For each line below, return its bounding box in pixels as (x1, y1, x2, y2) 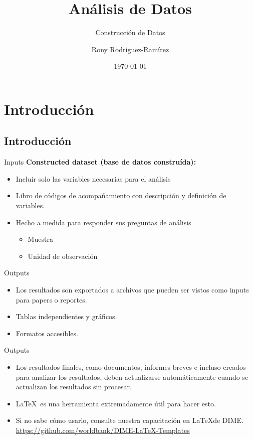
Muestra (28, 234, 53, 244)
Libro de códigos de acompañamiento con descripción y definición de (16, 190, 226, 201)
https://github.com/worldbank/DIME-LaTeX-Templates (16, 424, 190, 435)
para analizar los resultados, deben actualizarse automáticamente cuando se (16, 371, 248, 382)
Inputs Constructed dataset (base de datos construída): (4, 157, 196, 167)
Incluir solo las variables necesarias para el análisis (16, 173, 171, 184)
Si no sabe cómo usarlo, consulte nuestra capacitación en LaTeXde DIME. (16, 415, 243, 425)
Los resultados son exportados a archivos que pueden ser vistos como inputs (16, 284, 249, 295)
